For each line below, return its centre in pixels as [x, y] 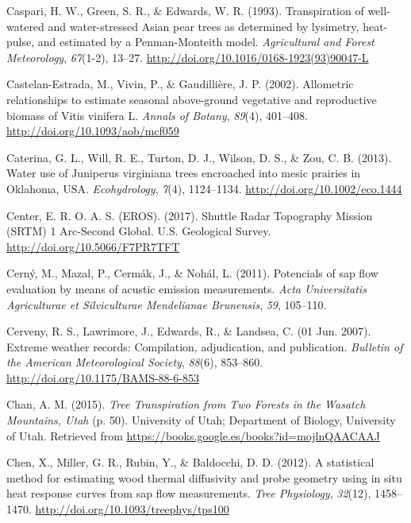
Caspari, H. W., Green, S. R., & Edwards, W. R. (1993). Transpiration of [185, 10]
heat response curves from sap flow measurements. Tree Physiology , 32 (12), [189, 493]
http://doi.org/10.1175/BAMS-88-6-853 [103, 377]
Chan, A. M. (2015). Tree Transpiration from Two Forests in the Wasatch [186, 404]
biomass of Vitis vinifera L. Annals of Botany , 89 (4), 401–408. [157, 115]
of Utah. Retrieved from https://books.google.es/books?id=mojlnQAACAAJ [193, 435]
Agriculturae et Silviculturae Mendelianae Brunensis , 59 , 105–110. [167, 304]
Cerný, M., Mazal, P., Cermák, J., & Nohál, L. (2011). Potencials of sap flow [192, 273]
